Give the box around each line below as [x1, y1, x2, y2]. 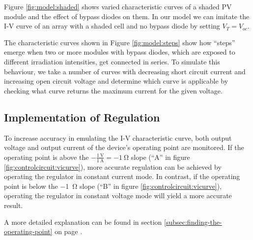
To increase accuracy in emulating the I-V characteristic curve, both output [4, 132, 232, 143]
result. [4, 200, 23, 210]
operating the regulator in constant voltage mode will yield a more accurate [4, 190, 232, 201]
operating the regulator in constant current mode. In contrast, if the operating [4, 171, 240, 181]
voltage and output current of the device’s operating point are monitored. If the [4, 142, 244, 152]
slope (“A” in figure [131, 151, 190, 162]
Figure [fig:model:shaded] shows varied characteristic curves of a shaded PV [4, 1, 232, 11]
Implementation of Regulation [4, 109, 160, 124]
